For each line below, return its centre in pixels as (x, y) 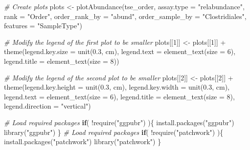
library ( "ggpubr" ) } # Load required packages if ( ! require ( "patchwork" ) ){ (114, 132)
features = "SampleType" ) (43, 26)
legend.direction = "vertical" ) (47, 106)
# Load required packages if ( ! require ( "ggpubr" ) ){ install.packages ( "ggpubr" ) (119, 122)
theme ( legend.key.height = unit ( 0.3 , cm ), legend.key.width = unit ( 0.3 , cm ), (117, 87)
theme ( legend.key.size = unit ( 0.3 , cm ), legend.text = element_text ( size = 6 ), (120, 51)
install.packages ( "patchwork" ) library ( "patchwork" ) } (83, 141)
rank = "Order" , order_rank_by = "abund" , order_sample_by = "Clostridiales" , (125, 16)
